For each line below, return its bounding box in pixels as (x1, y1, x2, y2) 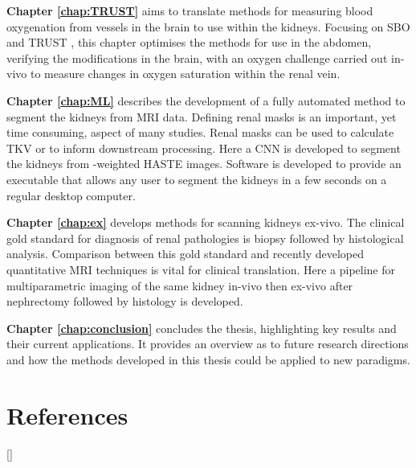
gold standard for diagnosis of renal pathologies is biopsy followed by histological (6, 229, 404, 246)
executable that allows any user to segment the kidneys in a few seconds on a (6, 170, 387, 187)
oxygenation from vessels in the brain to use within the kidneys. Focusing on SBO (6, 18, 410, 35)
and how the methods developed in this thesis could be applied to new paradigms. (6, 351, 410, 367)
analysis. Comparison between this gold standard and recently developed (6, 245, 365, 262)
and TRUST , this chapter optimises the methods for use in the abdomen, (6, 34, 372, 51)
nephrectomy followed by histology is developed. (6, 293, 243, 310)
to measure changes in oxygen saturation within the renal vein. (30, 65, 341, 82)
